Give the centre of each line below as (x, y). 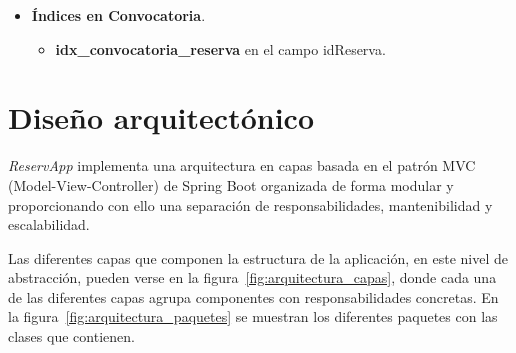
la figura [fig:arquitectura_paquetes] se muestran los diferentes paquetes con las (253, 316)
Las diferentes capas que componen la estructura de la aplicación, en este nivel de (258, 257)
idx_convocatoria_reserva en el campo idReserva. (220, 48)
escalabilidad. (49, 224)
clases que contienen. (71, 336)
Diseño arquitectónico (161, 117)
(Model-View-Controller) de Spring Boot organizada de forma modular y (231, 184)
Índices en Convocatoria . (118, 15)
